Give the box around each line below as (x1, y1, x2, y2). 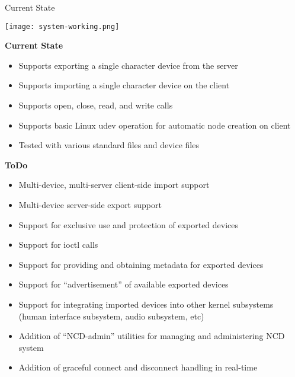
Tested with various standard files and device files (18, 139, 199, 151)
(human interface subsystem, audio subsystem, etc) (18, 309, 204, 322)
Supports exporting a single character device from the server (18, 59, 238, 71)
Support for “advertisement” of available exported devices (18, 278, 229, 290)
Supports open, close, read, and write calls (18, 99, 173, 111)
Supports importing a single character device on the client (18, 79, 230, 91)
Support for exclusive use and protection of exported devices (18, 218, 239, 231)
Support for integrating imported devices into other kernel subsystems (18, 298, 274, 310)
